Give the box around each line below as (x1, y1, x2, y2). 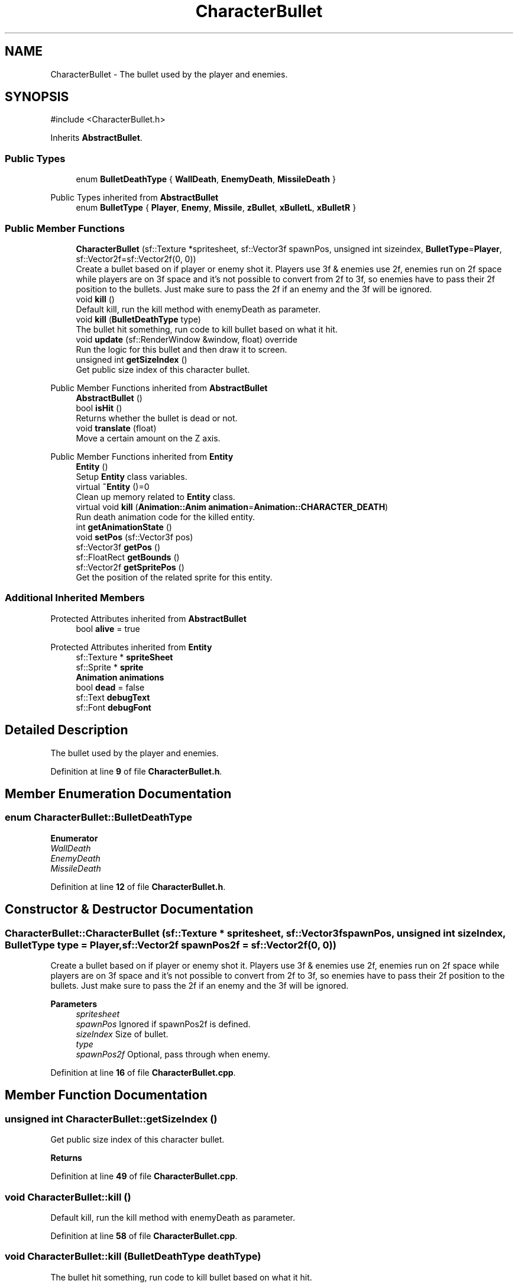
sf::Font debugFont (76, 702, 151, 712)
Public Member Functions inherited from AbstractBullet (50, 382, 268, 393)
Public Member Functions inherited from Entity (50, 451, 234, 462)
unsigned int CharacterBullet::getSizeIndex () (5, 1112, 218, 1125)
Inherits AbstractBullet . (50, 133, 143, 143)
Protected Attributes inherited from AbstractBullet (50, 613, 247, 624)
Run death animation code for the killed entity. (76, 511, 255, 522)
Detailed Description (5, 722, 128, 738)
